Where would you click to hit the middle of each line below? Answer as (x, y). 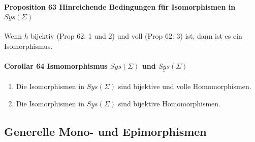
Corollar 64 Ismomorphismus (56, 66)
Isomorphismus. (28, 46)
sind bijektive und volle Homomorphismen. (185, 86)
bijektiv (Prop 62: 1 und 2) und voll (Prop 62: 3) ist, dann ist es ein (136, 36)
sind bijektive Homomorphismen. (169, 103)
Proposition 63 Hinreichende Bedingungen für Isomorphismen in (120, 6)
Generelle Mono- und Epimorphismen (105, 132)
